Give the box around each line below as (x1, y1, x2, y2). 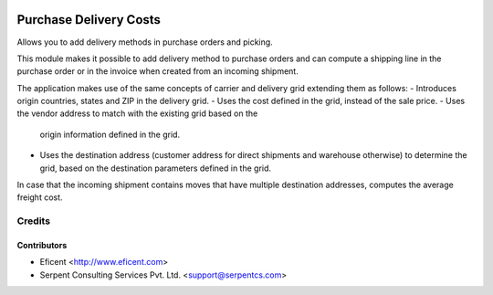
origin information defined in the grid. (39, 129, 181, 140)
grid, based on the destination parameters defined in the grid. (39, 163, 272, 174)
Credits (16, 215, 50, 227)
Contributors (16, 239, 68, 250)
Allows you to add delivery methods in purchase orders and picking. (16, 37, 273, 47)
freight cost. (16, 192, 63, 203)
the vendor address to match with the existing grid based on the (16, 108, 258, 119)
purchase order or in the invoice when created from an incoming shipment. (16, 66, 299, 77)
